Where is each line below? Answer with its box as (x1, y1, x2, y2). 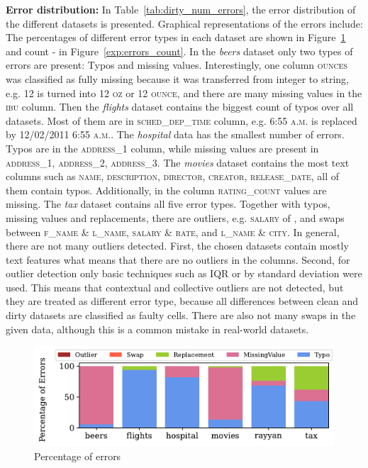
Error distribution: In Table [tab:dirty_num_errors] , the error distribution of (6, 2, 356, 16)
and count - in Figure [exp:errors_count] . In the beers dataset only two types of (6, 43, 353, 58)
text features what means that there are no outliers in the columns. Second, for (6, 252, 350, 267)
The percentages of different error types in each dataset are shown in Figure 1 (6, 30, 346, 45)
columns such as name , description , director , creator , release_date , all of (6, 169, 340, 184)
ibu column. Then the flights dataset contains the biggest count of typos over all (6, 99, 354, 114)
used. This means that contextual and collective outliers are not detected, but (6, 279, 344, 294)
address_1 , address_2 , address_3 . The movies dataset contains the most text (6, 155, 350, 169)
